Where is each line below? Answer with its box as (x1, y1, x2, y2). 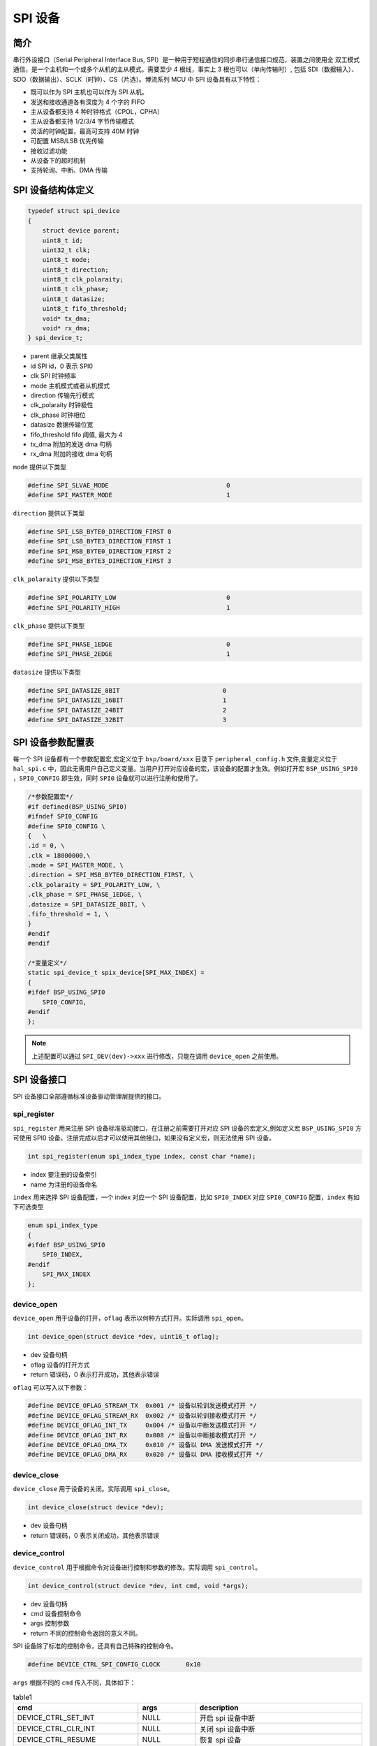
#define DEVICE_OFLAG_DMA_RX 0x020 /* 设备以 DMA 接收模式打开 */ (27, 1451, 263, 1459)
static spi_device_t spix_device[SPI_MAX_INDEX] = (27, 969, 205, 977)
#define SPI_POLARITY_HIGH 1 (27, 603, 230, 611)
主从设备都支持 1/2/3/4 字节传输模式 (30, 117, 134, 126)
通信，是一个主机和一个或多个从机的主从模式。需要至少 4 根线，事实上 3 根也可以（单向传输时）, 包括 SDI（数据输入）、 (13, 65, 358, 73)
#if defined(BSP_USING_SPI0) (27, 802, 128, 810)
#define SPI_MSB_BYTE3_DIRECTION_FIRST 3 (27, 557, 172, 565)
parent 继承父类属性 (30, 352, 88, 360)
